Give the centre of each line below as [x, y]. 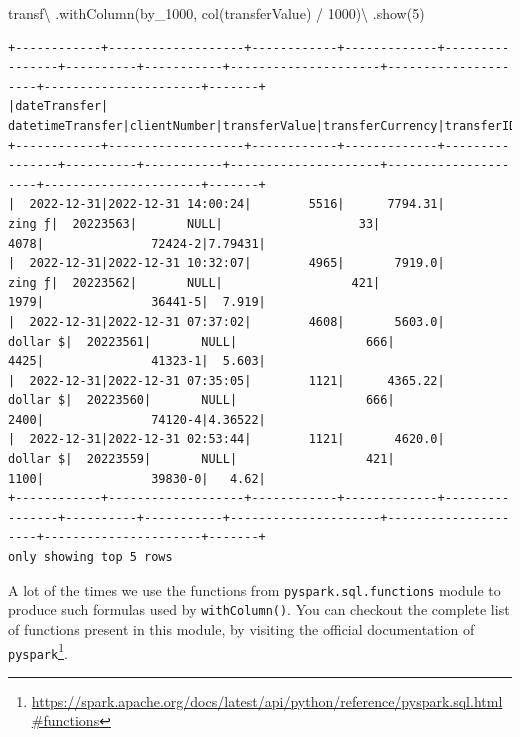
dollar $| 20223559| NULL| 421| [201, 459]
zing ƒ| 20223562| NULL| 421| [194, 282]
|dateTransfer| [58, 106]
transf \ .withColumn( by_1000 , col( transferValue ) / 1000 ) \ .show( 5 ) [216, 13]
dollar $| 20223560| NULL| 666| [201, 400]
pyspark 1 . [38, 651]
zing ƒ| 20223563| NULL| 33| [194, 223]
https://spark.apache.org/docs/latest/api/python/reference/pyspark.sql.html [267, 700]
